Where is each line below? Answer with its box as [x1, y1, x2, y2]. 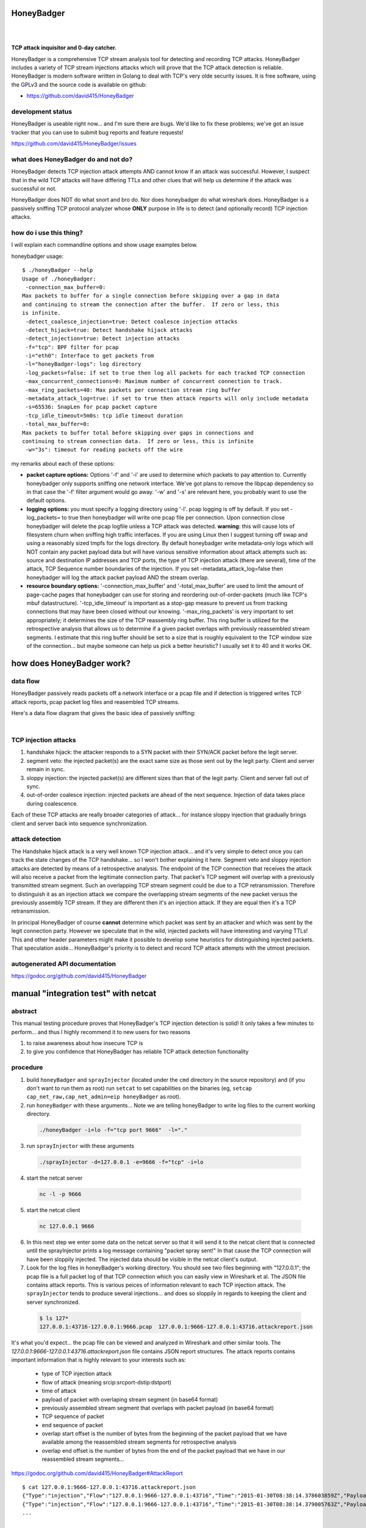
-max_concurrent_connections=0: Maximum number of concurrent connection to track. [25, 378, 283, 385]
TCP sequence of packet [41, 1412, 104, 1420]
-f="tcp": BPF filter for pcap [25, 343, 119, 351]
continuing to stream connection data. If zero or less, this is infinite [22, 438, 254, 444]
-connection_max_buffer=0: [25, 284, 106, 290]
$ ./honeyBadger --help [22, 266, 93, 274]
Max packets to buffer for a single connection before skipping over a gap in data [22, 292, 280, 299]
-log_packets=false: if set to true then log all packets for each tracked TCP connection [25, 369, 305, 376]
